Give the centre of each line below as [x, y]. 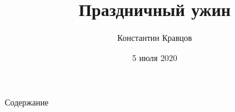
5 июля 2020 [155, 57]
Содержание [27, 102]
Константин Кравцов [155, 38]
